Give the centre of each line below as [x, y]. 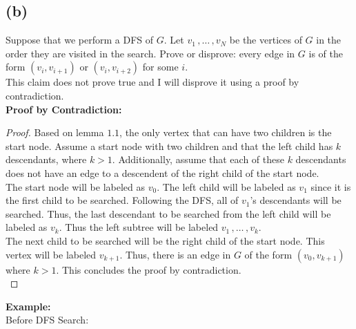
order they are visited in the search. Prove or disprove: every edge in [150, 53]
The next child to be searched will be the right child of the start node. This [165, 240]
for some [160, 67]
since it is [331, 186]
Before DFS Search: [47, 320]
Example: [28, 306]
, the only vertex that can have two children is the [226, 132]
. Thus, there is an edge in [175, 254]
